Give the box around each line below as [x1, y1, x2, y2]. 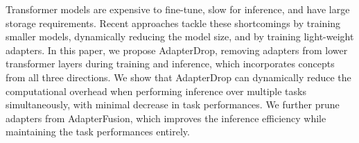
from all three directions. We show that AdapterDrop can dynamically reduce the [6, 69, 351, 84]
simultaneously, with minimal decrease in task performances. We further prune [6, 97, 340, 112]
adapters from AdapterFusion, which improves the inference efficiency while [6, 110, 326, 125]
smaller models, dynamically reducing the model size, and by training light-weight [6, 29, 354, 44]
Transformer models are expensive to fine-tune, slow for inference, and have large [6, 2, 350, 16]
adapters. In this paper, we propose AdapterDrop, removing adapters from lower [6, 42, 348, 57]
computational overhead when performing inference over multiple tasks [6, 83, 306, 98]
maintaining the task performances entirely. [6, 124, 190, 139]
